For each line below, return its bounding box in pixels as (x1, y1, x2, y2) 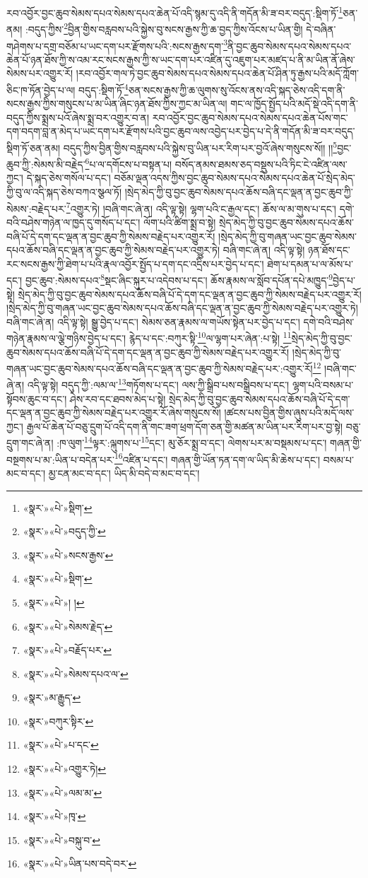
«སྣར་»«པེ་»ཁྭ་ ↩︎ (23, 809, 86, 824)
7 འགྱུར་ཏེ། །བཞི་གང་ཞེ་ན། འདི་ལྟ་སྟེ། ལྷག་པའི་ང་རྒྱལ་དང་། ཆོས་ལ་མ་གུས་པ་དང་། (66, 199, 336, 216)
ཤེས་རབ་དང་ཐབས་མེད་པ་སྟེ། (69, 391, 166, 406)
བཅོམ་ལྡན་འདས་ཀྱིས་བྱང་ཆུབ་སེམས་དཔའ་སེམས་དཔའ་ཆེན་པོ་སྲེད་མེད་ (114, 170, 355, 185)
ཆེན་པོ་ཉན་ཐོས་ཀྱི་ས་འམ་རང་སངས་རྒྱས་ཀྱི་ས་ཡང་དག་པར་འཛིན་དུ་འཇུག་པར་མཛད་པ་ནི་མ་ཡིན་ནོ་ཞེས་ (6, 52, 355, 66)
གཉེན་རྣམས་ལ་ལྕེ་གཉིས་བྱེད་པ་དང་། (6, 330, 126, 345)
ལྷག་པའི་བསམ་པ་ (292, 377, 354, 392)
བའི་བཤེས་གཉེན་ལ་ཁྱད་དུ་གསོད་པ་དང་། (6, 214, 141, 229)
